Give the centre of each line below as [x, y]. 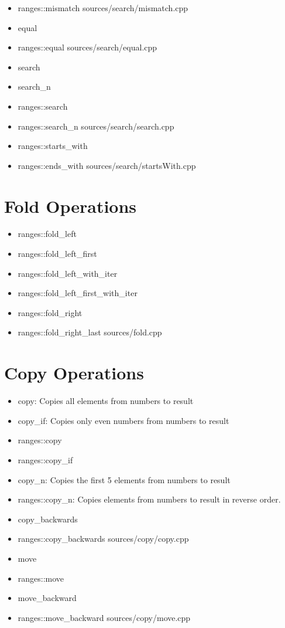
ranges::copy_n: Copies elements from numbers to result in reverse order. [149, 499]
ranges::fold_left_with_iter [68, 273]
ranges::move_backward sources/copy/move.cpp [104, 617]
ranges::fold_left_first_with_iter [78, 293]
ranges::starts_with [53, 146]
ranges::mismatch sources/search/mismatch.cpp [103, 8]
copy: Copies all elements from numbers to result [106, 401]
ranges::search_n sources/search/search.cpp [96, 126]
